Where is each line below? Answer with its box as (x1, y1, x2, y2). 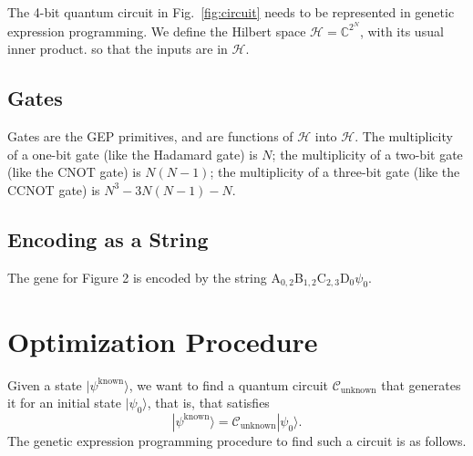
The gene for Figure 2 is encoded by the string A (7, 267, 281, 286)
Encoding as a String (7, 224, 209, 253)
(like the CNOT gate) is (7, 162, 141, 181)
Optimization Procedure (7, 322, 318, 359)
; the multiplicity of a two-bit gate (272, 144, 463, 163)
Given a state (7, 375, 82, 394)
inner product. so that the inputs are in (7, 39, 228, 58)
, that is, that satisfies (147, 393, 270, 412)
